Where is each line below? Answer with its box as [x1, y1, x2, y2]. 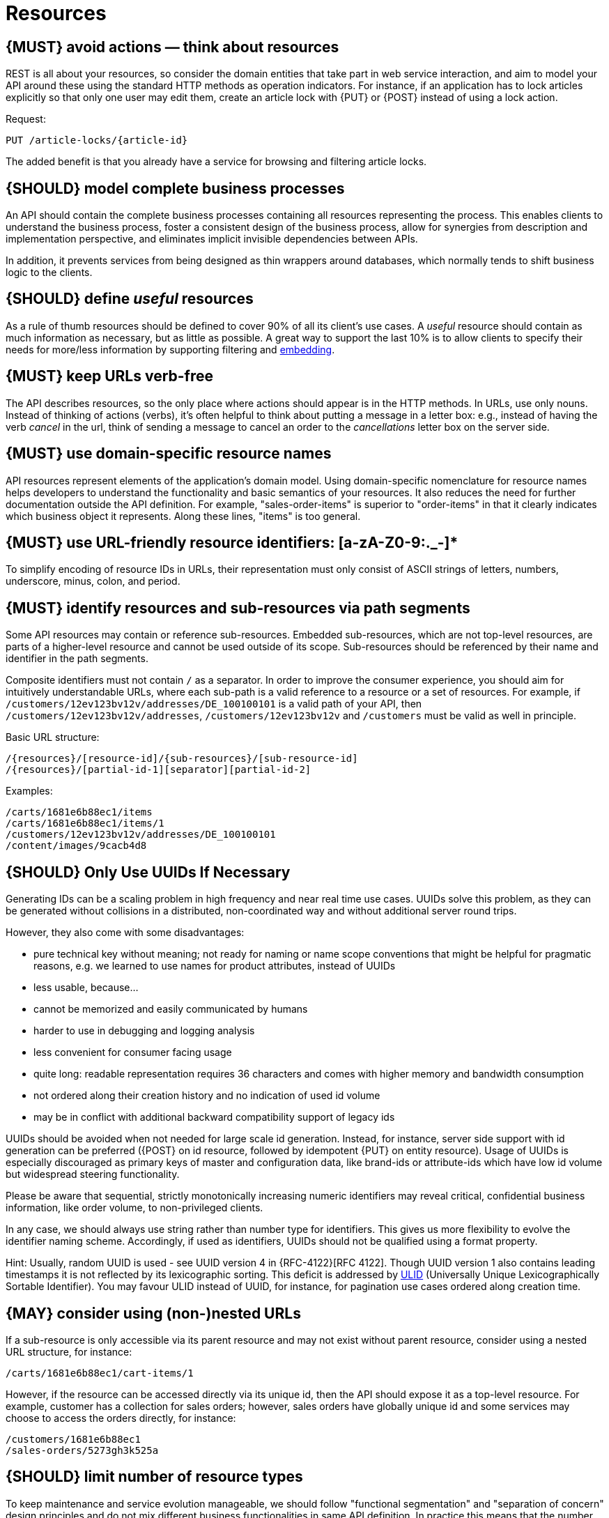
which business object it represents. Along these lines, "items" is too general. [6, 509, 361, 522]
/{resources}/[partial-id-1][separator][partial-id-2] [6, 764, 311, 776]
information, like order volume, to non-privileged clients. [6, 1202, 263, 1214]
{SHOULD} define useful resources [6, 290, 254, 308]
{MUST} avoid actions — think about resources [6, 38, 339, 56]
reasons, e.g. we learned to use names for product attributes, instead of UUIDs [33, 960, 396, 972]
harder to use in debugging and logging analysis [33, 1025, 255, 1037]
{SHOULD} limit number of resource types [6, 1468, 303, 1486]
